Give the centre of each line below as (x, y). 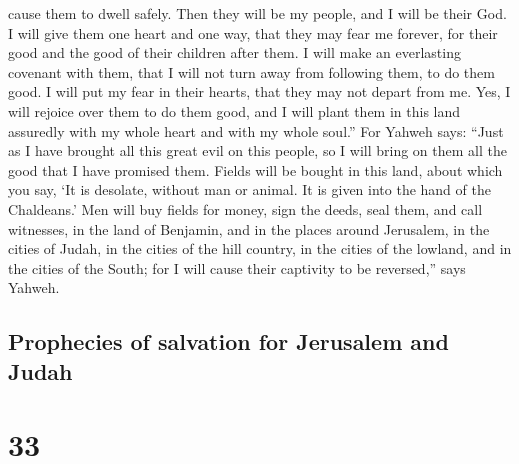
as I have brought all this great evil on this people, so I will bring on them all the (257, 150)
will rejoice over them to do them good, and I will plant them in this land (234, 110)
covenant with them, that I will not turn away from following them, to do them (251, 71)
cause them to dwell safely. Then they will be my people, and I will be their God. (257, 13)
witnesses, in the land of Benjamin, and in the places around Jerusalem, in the (249, 228)
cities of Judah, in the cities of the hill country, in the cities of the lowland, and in (260, 248)
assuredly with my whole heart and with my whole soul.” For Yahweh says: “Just (256, 130)
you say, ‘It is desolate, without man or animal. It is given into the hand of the (249, 189)
